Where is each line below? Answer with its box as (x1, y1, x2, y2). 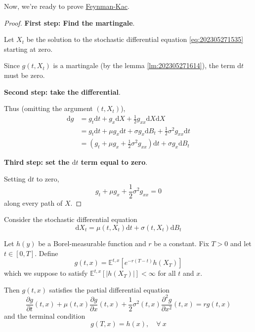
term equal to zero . (81, 157, 148, 167)
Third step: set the (4, 157, 70, 167)
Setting (4, 174, 26, 184)
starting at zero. (4, 43, 53, 54)
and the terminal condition (4, 310, 85, 321)
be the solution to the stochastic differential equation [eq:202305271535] (26, 34, 244, 44)
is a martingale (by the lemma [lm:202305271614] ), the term (53, 60, 235, 71)
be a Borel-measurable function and (38, 238, 146, 248)
